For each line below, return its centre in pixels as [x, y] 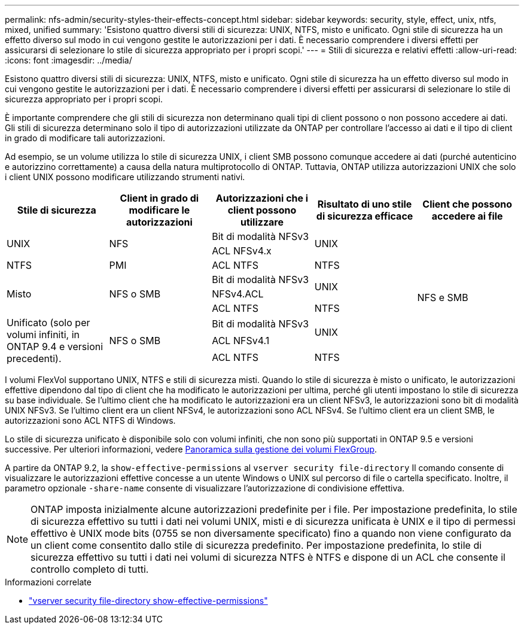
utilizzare [262, 222]
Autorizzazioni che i [262, 198]
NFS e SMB [443, 297]
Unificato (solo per [48, 323]
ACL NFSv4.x [242, 251]
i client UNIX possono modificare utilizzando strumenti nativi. [125, 177]
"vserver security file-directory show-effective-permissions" [148, 601]
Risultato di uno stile [365, 204]
